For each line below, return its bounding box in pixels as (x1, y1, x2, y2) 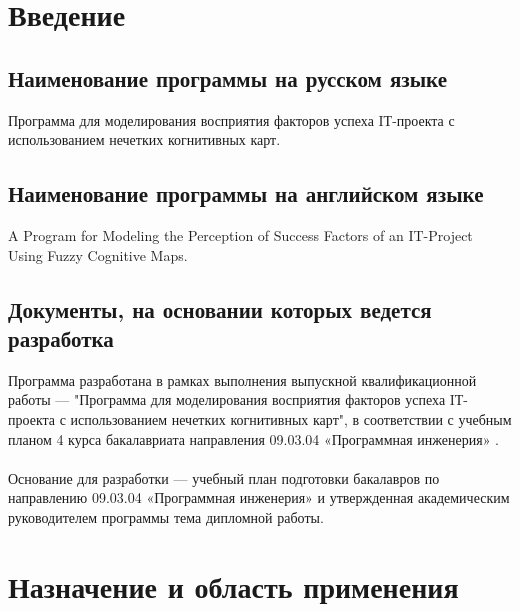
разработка (8, 322, 114, 353)
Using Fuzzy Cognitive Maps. (8, 244, 188, 265)
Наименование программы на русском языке (8, 62, 447, 93)
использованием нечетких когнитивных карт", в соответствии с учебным (70, 408, 512, 429)
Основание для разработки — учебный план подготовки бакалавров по (8, 467, 440, 488)
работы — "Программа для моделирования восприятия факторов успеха (8, 389, 446, 410)
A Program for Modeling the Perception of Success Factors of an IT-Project (8, 224, 473, 245)
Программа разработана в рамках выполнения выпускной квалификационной (8, 369, 477, 390)
